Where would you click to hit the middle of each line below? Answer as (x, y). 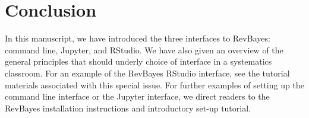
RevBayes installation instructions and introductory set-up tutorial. (128, 108)
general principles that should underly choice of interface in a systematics (138, 61)
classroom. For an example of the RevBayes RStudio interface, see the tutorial (147, 73)
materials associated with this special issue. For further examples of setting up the (154, 84)
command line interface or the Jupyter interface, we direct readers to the (137, 96)
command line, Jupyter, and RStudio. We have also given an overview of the (144, 50)
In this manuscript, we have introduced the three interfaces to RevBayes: (138, 38)
